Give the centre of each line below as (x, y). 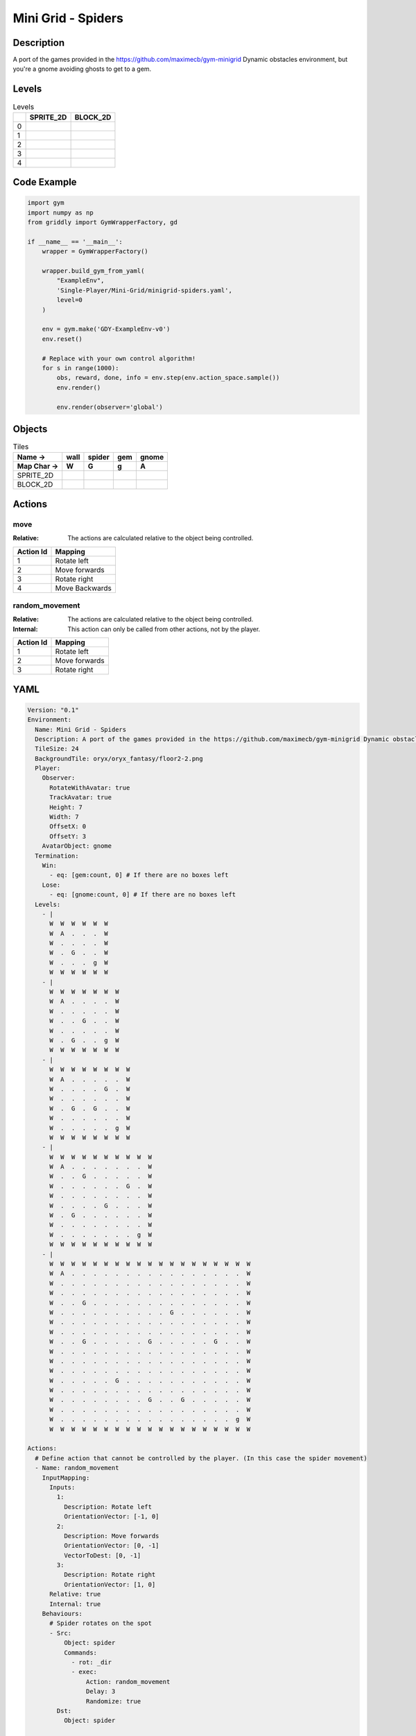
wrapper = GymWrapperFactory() (95, 251)
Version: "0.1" (53, 710)
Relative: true (75, 1594)
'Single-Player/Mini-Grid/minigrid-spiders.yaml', (144, 290)
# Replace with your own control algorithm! (119, 358)
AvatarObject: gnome (77, 846)
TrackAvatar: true (81, 798)
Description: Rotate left (108, 1507)
